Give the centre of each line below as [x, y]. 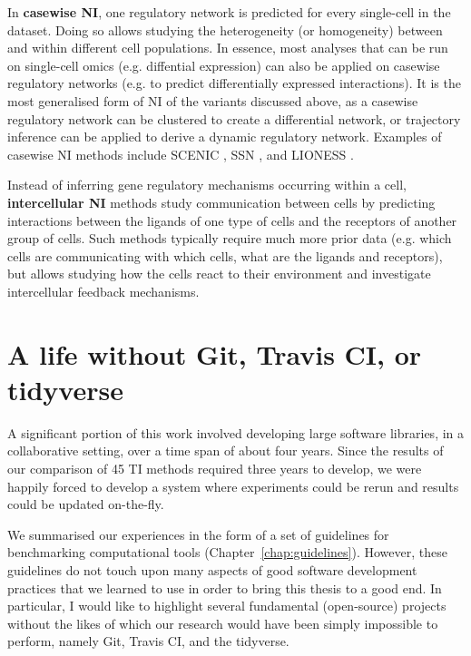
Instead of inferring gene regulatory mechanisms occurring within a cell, [207, 185]
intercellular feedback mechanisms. [103, 291]
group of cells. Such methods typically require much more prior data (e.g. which [230, 238]
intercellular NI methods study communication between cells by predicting [221, 202]
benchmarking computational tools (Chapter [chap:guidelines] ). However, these [227, 552]
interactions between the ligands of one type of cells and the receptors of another [232, 220]
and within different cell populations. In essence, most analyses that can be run [228, 48]
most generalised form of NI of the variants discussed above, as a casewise [213, 100]
